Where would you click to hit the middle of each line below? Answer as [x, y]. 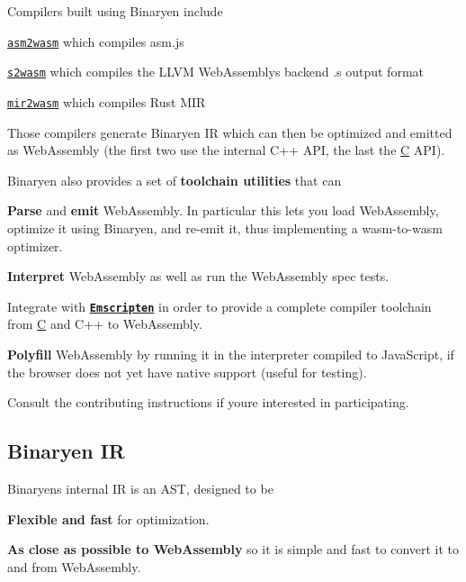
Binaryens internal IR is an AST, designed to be [140, 488]
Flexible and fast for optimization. [108, 518]
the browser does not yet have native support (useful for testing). [187, 372]
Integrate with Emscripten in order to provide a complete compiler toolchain [220, 306]
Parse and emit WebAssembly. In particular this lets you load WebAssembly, [223, 210]
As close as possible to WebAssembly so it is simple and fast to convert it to [233, 549]
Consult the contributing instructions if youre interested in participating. [208, 402]
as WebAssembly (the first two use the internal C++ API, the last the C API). [226, 150]
